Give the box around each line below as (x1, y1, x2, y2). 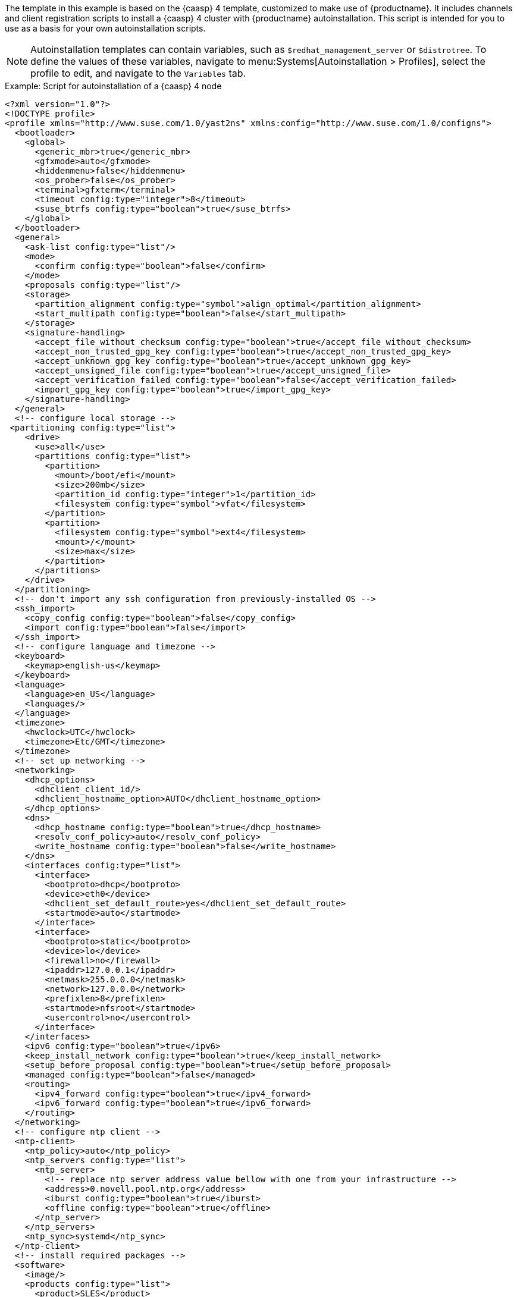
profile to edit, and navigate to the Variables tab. (30, 67, 246, 79)
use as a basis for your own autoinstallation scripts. (5, 23, 206, 33)
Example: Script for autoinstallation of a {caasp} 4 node (5, 81, 222, 91)
